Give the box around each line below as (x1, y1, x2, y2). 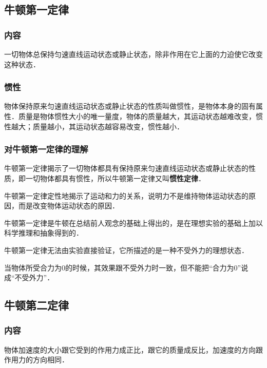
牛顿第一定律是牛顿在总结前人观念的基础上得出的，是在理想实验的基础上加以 (4, 217, 263, 228)
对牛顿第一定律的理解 (4, 143, 88, 156)
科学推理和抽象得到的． (4, 227, 83, 238)
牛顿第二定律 (4, 297, 69, 313)
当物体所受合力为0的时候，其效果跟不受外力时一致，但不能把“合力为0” (4, 262, 241, 273)
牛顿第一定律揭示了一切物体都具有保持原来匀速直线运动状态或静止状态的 (4, 163, 249, 173)
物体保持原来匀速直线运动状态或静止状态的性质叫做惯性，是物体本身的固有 (4, 101, 256, 111)
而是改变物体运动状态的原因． (18, 200, 119, 211)
